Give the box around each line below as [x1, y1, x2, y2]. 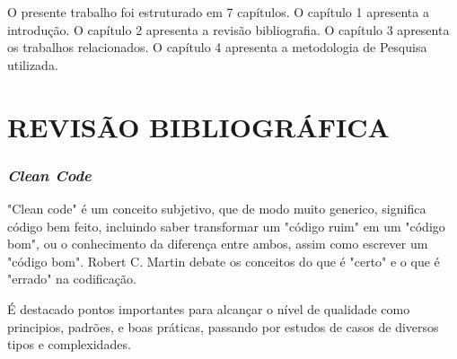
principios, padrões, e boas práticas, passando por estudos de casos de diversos [7, 317, 439, 336]
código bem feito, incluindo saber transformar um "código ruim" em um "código [7, 216, 445, 235]
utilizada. [7, 55, 58, 74]
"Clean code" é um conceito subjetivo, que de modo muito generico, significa [7, 198, 426, 217]
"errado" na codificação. [7, 269, 136, 288]
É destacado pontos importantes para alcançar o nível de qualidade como [7, 299, 410, 318]
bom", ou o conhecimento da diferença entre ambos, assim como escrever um [7, 234, 428, 253]
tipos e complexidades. [7, 335, 131, 354]
